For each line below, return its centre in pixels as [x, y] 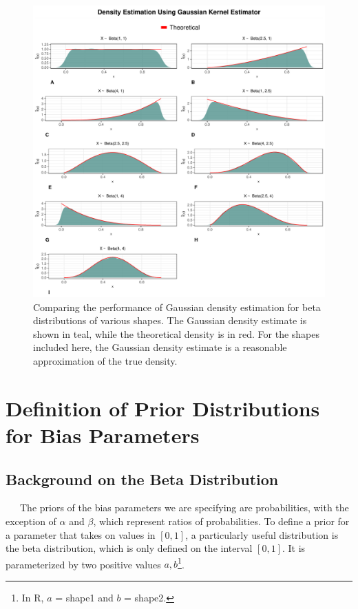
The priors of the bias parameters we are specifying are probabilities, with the [184, 507]
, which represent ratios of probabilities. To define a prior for [221, 521]
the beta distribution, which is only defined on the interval [129, 548]
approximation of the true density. [105, 360]
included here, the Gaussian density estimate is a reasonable [160, 347]
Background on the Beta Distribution [142, 479]
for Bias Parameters [103, 435]
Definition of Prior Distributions [163, 408]
